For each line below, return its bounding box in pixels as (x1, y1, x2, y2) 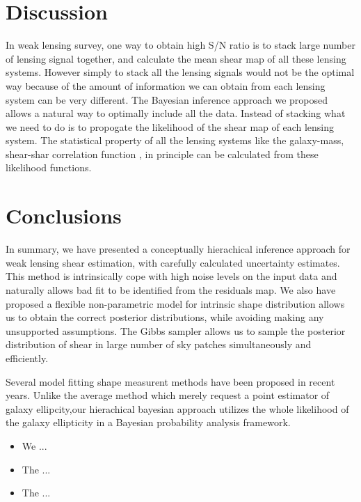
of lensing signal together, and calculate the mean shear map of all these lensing (6, 51, 346, 65)
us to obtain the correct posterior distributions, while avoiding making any (6, 310, 324, 324)
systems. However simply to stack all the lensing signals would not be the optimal (6, 65, 355, 79)
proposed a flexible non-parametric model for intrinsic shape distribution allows (6, 296, 345, 311)
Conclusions (6, 201, 122, 230)
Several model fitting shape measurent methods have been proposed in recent (6, 374, 335, 389)
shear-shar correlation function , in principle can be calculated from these (6, 146, 319, 161)
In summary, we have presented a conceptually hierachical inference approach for (6, 242, 351, 256)
